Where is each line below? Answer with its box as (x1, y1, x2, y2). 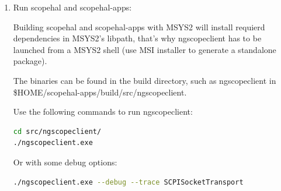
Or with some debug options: (13, 155, 117, 168)
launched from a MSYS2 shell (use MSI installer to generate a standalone (13, 43, 276, 55)
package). (13, 55, 47, 67)
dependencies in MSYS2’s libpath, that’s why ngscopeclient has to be (13, 32, 262, 44)
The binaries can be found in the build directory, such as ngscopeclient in (13, 74, 276, 86)
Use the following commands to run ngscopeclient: (13, 105, 193, 118)
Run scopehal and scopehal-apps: (13, 1, 132, 13)
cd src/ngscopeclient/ (13, 127, 102, 136)
